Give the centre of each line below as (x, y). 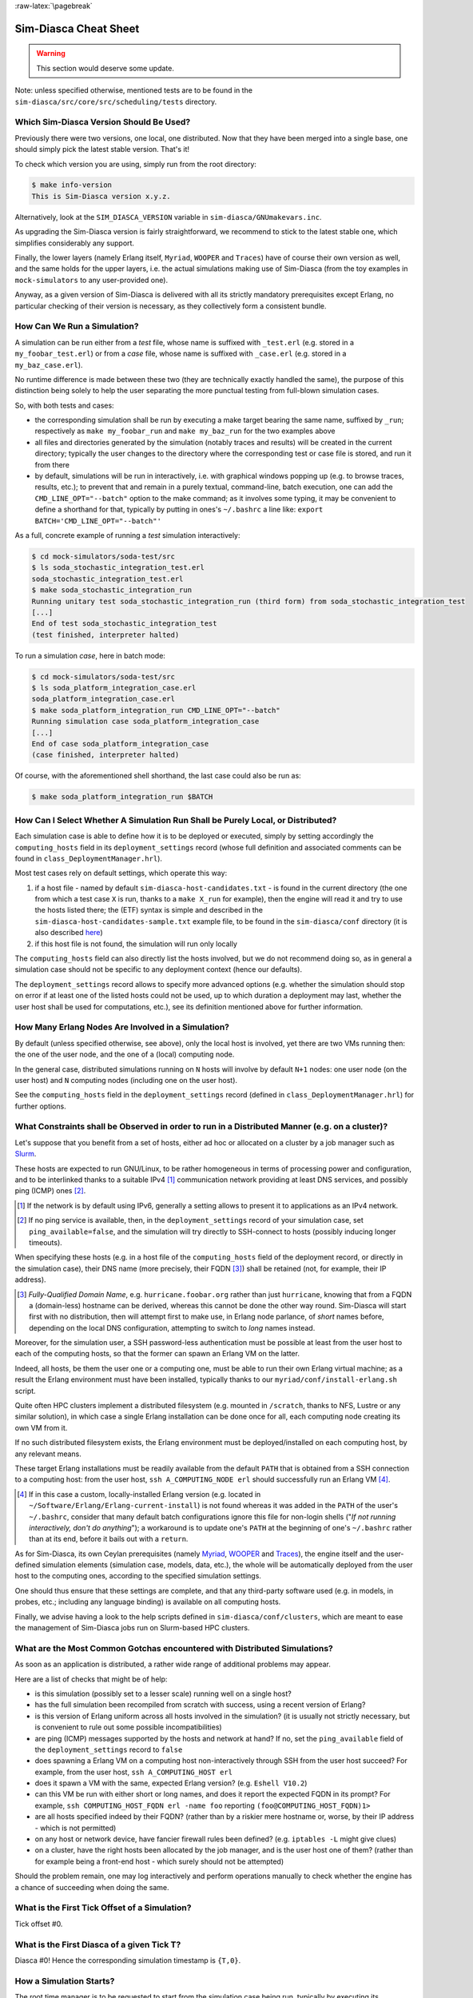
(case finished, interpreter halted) (105, 755)
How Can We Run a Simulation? (77, 326)
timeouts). (46, 1242)
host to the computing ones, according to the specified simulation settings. (138, 1576)
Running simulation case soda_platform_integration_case (145, 722)
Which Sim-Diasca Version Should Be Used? (103, 122)
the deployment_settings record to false (109, 1749)
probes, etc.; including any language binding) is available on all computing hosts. (148, 1602)
